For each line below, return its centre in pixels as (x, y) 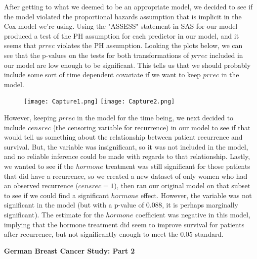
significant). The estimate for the (54, 214)
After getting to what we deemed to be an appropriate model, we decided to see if (128, 6)
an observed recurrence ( (41, 185)
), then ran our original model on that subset (182, 185)
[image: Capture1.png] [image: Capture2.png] (99, 102)
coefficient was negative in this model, (193, 214)
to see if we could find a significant (57, 195)
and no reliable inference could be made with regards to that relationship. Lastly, (127, 156)
